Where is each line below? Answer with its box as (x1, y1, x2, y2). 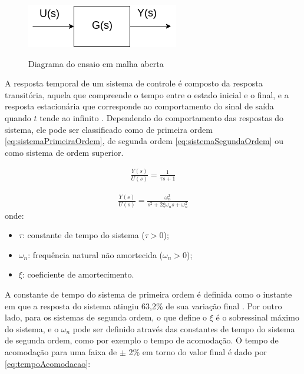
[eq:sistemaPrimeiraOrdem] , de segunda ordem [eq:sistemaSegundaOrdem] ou (5, 135, 283, 147)
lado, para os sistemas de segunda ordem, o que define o (5, 311, 207, 323)
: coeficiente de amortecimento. (22, 268, 134, 280)
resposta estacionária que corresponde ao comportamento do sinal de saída (5, 100, 274, 112)
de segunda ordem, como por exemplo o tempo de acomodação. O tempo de (5, 334, 279, 346)
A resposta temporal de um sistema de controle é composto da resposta (5, 77, 263, 89)
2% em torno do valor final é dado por (128, 346, 267, 358)
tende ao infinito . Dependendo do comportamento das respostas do (39, 111, 284, 123)
